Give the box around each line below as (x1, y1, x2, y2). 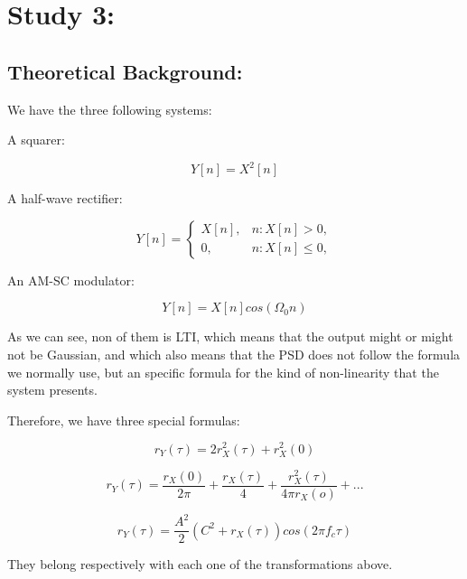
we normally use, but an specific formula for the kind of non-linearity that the (7, 362, 439, 381)
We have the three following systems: (7, 99, 212, 118)
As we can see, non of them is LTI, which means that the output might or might (7, 327, 453, 346)
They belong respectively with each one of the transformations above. (7, 555, 393, 574)
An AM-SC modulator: (7, 270, 135, 289)
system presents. (7, 380, 98, 399)
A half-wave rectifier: (7, 189, 123, 208)
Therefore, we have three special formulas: (7, 410, 240, 429)
